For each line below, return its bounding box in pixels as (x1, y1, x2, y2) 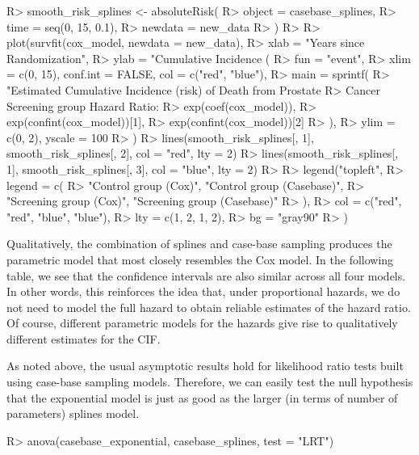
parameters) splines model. (6, 405, 140, 422)
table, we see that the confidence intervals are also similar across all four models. (6, 267, 406, 284)
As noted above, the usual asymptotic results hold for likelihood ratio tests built (6, 357, 404, 374)
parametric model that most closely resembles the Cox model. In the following (6, 251, 394, 268)
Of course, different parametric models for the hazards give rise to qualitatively (6, 314, 398, 331)
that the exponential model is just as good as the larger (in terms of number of (6, 389, 398, 406)
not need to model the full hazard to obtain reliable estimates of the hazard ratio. (6, 298, 411, 315)
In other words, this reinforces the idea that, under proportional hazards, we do (6, 283, 400, 300)
